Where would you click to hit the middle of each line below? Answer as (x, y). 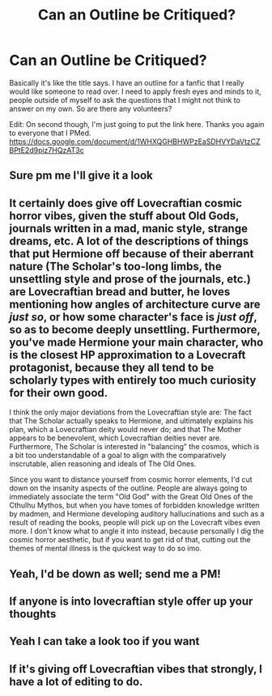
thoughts (33, 614)
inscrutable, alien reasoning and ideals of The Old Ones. (103, 464)
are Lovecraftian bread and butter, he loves (120, 292)
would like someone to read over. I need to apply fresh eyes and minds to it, (135, 91)
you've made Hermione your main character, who (136, 342)
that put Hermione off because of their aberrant (132, 254)
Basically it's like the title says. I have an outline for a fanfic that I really (127, 83)
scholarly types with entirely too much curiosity (133, 380)
